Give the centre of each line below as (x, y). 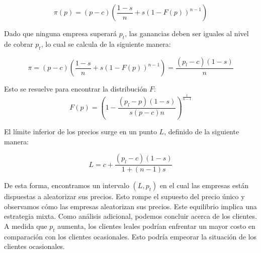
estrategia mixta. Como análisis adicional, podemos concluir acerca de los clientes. (130, 216)
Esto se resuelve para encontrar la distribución (76, 89)
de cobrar (19, 44)
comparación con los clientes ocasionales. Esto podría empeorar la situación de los (130, 236)
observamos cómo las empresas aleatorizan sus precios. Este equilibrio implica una (130, 206)
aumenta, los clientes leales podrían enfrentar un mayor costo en (156, 226)
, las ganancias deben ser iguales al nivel (187, 33)
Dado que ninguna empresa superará (61, 33)
